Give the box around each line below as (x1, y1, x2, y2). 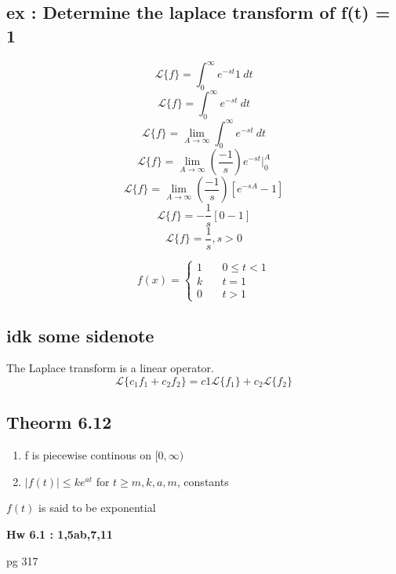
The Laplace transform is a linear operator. (6, 360, 214, 376)
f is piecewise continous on (24, 447, 152, 463)
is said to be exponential (38, 499, 156, 516)
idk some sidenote (6, 323, 154, 347)
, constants (176, 473, 229, 489)
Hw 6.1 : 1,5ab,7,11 (6, 525, 113, 542)
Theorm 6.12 (6, 410, 112, 434)
